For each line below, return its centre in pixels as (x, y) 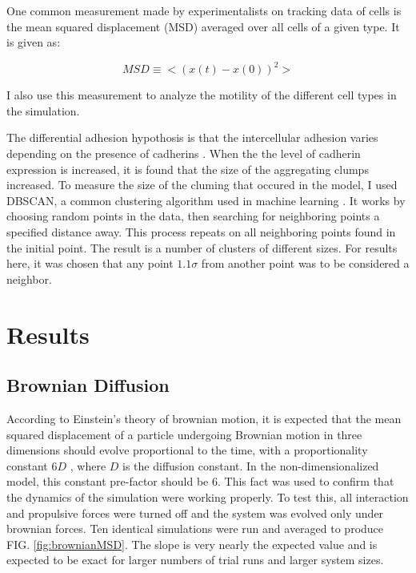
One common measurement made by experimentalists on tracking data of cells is (204, 10)
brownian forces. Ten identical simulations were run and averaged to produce (195, 529)
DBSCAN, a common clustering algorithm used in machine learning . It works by (206, 200)
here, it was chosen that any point (90, 263)
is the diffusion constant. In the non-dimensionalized (251, 465)
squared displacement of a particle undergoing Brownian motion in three (184, 434)
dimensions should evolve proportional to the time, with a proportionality (187, 450)
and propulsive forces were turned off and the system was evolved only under (195, 512)
